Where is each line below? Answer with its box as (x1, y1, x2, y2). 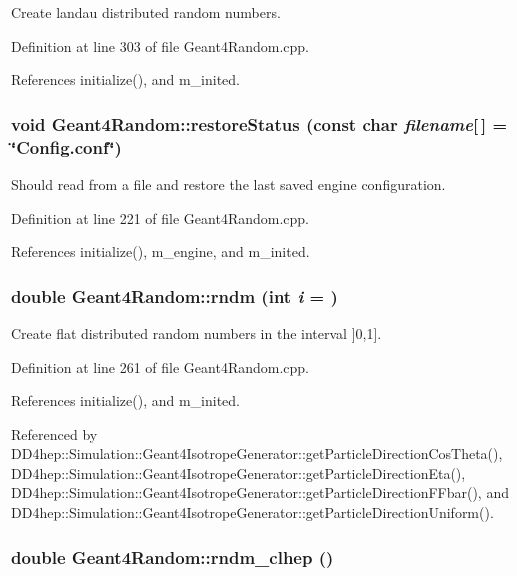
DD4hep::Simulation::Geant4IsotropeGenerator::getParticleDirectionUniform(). (11, 502, 494, 523)
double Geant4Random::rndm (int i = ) (11, 283, 338, 308)
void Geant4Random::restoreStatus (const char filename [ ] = (11, 111, 508, 136)
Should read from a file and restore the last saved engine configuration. (11, 173, 446, 194)
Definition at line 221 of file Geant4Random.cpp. (11, 207, 310, 228)
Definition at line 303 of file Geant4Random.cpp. (11, 35, 310, 56)
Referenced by (11, 423, 98, 444)
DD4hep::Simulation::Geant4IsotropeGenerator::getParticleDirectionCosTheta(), (11, 443, 503, 464)
